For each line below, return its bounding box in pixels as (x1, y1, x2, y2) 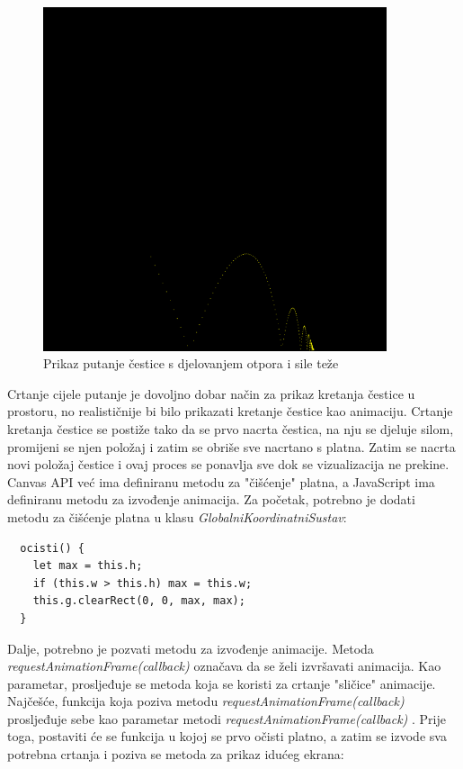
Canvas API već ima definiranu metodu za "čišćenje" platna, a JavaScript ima (7, 472, 435, 491)
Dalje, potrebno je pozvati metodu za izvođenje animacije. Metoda (7, 638, 374, 657)
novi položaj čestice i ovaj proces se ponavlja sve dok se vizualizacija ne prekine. (7, 455, 450, 474)
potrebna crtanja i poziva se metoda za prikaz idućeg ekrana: (7, 745, 344, 764)
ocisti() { (20, 541, 85, 555)
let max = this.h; (32, 559, 143, 573)
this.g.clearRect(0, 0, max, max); (32, 594, 245, 608)
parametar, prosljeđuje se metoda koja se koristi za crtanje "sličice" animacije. (7, 674, 436, 692)
